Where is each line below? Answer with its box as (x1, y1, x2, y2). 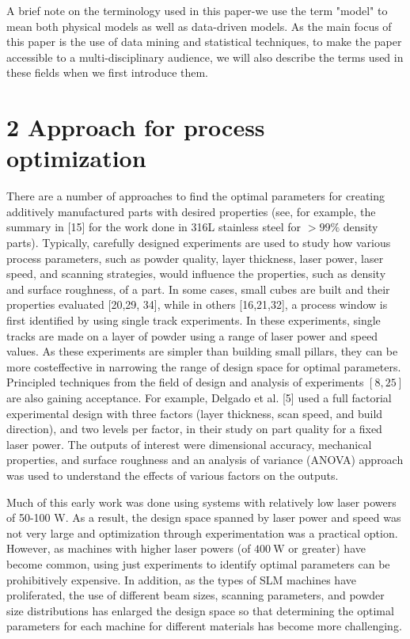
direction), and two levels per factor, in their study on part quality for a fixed (6, 420, 382, 437)
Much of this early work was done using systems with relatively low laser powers (6, 493, 397, 510)
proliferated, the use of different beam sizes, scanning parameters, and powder (6, 587, 385, 603)
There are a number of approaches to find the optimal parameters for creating (6, 188, 385, 204)
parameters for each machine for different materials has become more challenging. (6, 618, 402, 634)
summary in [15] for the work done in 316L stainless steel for (6, 219, 302, 235)
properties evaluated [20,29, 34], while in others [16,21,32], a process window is (6, 296, 388, 313)
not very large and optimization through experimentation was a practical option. (6, 524, 398, 541)
